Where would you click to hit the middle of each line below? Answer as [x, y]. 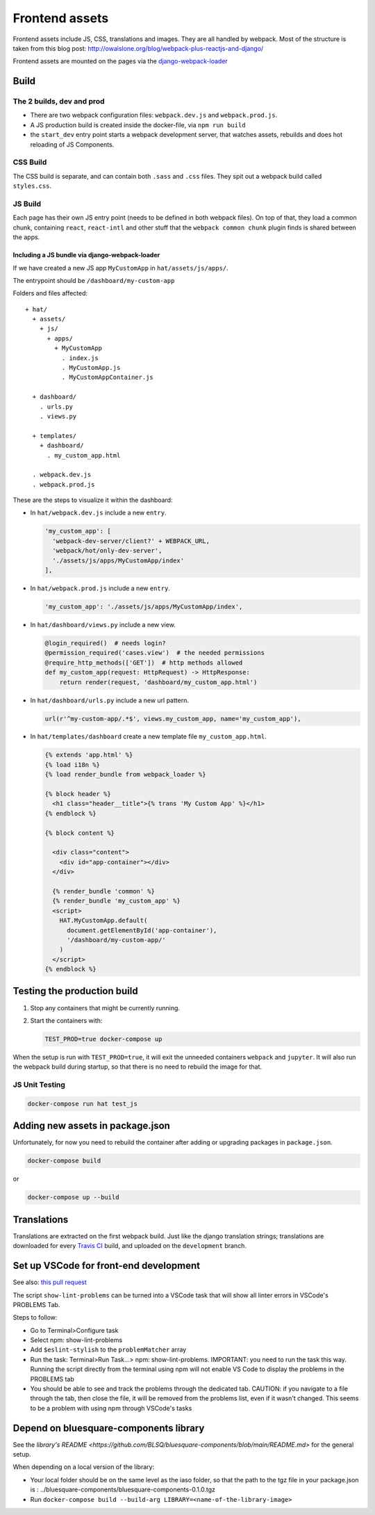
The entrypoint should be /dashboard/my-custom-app [94, 280]
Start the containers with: [66, 1020]
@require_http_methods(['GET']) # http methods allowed [144, 663]
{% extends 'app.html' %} [89, 755]
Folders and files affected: [50, 293]
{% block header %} [78, 794]
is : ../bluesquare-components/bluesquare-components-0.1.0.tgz [123, 1490]
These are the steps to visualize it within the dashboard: [93, 500]
